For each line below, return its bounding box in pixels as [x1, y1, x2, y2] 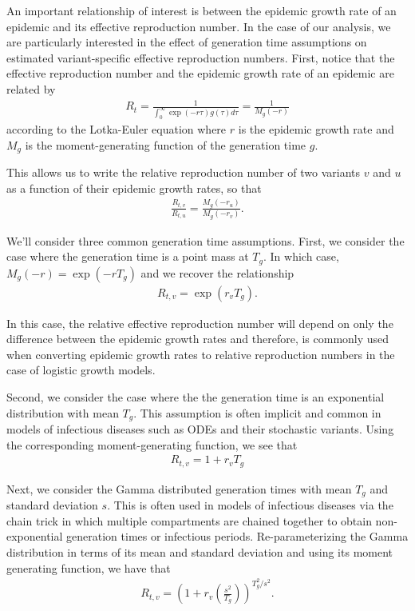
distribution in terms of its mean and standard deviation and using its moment [6, 543, 393, 560]
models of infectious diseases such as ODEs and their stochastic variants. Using [6, 421, 394, 437]
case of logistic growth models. [6, 361, 156, 378]
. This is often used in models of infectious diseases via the [107, 497, 393, 513]
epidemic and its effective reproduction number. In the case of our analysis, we [6, 18, 391, 34]
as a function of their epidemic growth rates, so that [6, 179, 262, 196]
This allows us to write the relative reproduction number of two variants [6, 163, 361, 180]
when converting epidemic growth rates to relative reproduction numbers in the [6, 345, 395, 362]
